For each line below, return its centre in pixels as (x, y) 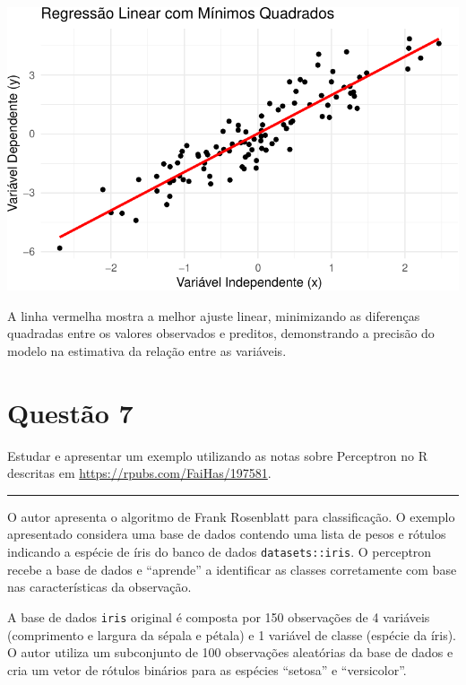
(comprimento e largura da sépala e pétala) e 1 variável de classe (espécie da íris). (232, 634)
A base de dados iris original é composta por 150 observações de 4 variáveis (219, 616)
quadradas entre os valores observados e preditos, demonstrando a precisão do (221, 333)
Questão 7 (70, 412)
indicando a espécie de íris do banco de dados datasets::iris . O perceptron (220, 552)
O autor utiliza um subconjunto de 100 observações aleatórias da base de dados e (230, 652)
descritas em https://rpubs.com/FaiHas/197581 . (139, 473)
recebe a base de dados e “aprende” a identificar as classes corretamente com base (232, 569)
